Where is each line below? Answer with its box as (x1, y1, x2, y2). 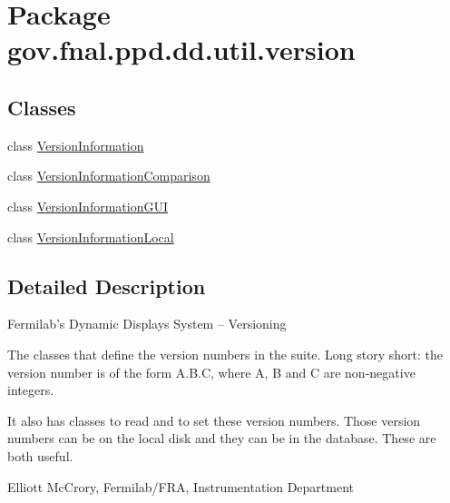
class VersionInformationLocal (7, 227, 174, 246)
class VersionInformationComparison (7, 166, 210, 185)
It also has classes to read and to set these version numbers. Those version (7, 410, 421, 429)
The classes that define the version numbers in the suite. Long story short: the (7, 344, 444, 363)
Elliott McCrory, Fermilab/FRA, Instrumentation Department (7, 477, 355, 496)
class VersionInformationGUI (7, 196, 168, 215)
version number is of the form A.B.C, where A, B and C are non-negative (7, 362, 416, 381)
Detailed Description (7, 271, 206, 300)
